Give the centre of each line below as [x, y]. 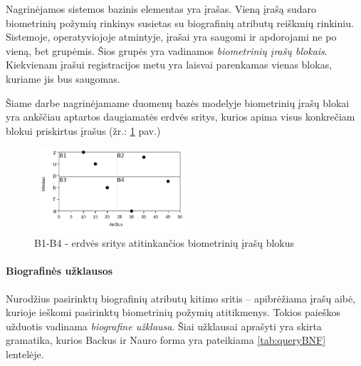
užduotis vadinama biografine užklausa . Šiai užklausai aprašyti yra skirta [164, 326]
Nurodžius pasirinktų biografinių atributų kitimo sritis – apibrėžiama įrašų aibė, [181, 298]
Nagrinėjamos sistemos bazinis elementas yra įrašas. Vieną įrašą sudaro [161, 9]
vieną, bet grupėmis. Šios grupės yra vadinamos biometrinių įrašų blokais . [167, 50]
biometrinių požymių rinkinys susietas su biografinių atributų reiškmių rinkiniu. [180, 22]
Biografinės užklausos [59, 271]
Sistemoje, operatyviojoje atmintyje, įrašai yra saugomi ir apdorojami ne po [171, 37]
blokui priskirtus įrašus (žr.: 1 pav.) [83, 130]
